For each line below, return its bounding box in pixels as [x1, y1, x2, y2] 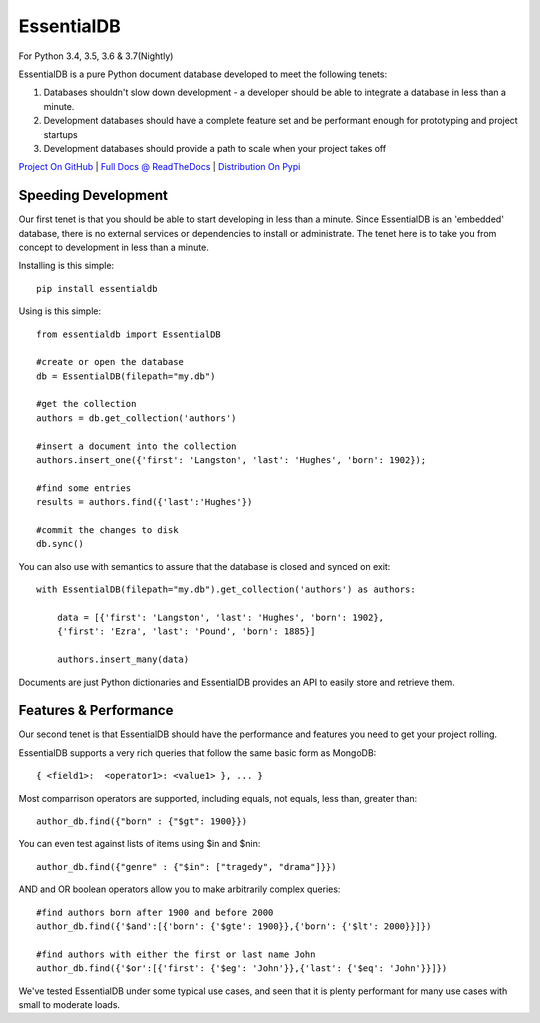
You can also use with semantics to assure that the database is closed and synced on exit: [18, 560, 391, 572]
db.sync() [36, 538, 84, 550]
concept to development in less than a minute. [18, 241, 209, 253]
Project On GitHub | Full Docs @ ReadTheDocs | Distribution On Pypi [18, 161, 301, 173]
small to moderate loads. [18, 998, 120, 1010]
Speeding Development [18, 187, 169, 204]
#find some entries [36, 482, 132, 494]
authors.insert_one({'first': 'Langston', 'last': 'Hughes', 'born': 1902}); [36, 455, 427, 466]
